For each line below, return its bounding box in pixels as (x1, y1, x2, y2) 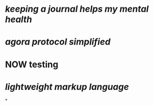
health (5, 14, 32, 25)
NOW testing (5, 59, 59, 70)
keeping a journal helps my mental (5, 3, 149, 15)
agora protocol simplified (5, 36, 111, 48)
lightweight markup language (5, 81, 129, 92)
